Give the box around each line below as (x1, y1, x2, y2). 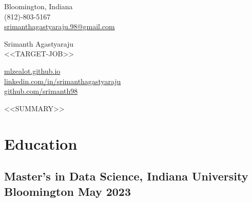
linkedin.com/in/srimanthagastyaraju (4, 75, 121, 86)
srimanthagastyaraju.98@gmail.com (4, 21, 115, 32)
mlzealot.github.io (4, 65, 61, 76)
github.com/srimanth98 (4, 86, 78, 96)
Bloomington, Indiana (4, 1, 73, 11)
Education (4, 133, 77, 154)
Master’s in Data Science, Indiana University (4, 168, 248, 184)
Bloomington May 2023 (4, 183, 131, 199)
